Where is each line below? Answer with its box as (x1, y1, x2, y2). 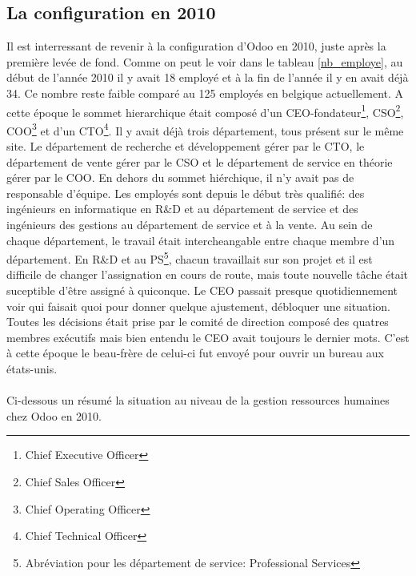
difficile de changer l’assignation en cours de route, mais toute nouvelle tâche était (6, 266, 409, 283)
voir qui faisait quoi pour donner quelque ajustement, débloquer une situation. (6, 297, 390, 314)
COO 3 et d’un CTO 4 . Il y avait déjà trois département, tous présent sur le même (6, 119, 404, 139)
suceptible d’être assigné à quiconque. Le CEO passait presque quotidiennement (6, 282, 398, 299)
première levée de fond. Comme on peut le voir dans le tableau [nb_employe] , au (6, 53, 403, 70)
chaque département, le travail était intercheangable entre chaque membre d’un (6, 232, 395, 248)
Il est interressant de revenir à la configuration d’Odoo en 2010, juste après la (6, 38, 386, 54)
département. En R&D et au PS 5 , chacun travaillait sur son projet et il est (6, 248, 373, 267)
